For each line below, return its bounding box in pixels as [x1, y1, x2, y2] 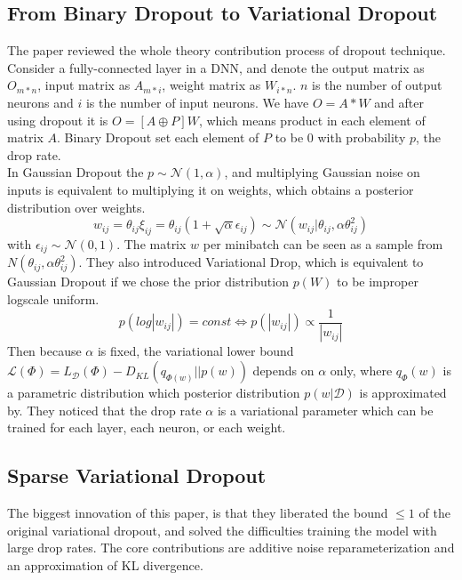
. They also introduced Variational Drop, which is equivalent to [78, 253, 424, 271]
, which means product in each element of [198, 110, 426, 129]
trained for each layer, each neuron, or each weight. [7, 418, 286, 437]
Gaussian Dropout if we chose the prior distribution [7, 272, 289, 291]
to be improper [337, 272, 418, 291]
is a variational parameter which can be [217, 400, 434, 419]
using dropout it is [7, 110, 108, 129]
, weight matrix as [162, 76, 261, 94]
